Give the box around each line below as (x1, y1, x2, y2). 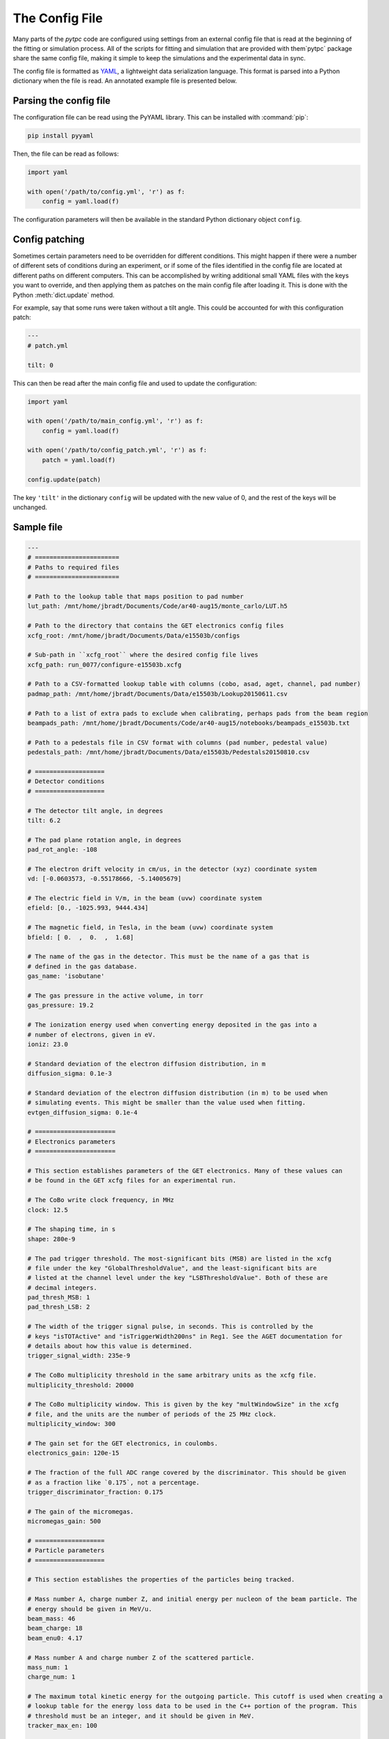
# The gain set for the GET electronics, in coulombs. (27, 1439, 218, 1447)
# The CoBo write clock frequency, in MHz (27, 1196, 174, 1204)
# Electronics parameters (27, 1137, 116, 1146)
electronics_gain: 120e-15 (27, 1449, 119, 1457)
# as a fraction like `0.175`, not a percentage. (27, 1478, 200, 1486)
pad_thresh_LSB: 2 (27, 1303, 90, 1311)
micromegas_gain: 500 (27, 1517, 101, 1525)
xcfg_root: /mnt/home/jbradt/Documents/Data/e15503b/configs (27, 632, 240, 639)
